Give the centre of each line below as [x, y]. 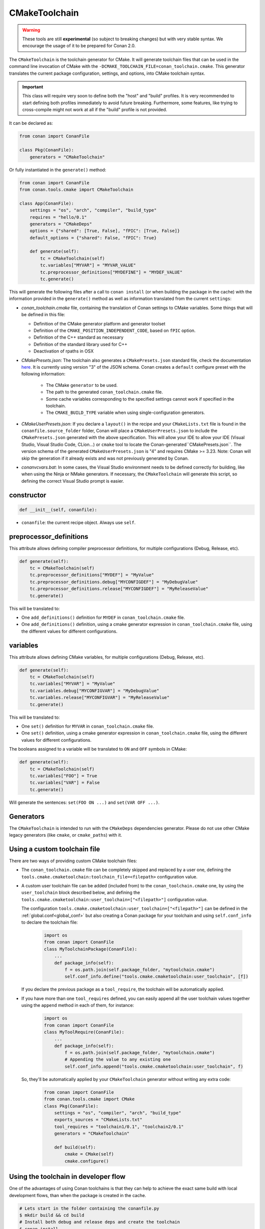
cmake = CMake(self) [89, 1154]
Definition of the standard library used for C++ [80, 344]
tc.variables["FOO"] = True [64, 776]
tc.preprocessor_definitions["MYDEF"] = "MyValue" [92, 575]
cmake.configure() [87, 1161]
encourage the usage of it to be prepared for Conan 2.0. [79, 46]
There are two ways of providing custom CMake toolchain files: [73, 861]
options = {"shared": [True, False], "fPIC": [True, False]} [105, 231]
